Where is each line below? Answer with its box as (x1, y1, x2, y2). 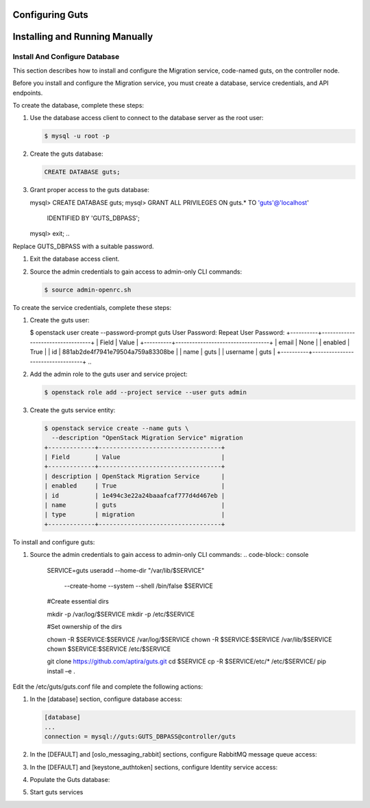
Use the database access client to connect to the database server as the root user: (29, 114, 264, 122)
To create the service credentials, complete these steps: (12, 303, 171, 311)
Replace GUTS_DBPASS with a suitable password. (12, 242, 154, 250)
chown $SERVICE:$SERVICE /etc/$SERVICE (47, 645, 171, 653)
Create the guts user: (29, 316, 90, 324)
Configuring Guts (12, 9, 88, 21)
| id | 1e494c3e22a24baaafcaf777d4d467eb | (44, 491, 225, 499)
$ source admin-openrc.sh (44, 285, 132, 294)
